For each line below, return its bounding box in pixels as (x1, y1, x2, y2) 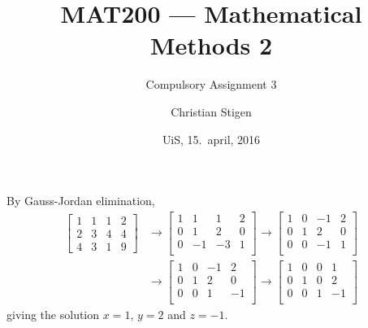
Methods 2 (149, 28, 273, 62)
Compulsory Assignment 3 (145, 76, 277, 93)
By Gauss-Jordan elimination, (6, 192, 155, 209)
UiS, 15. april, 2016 (162, 130, 261, 147)
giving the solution (6, 306, 100, 322)
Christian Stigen (171, 103, 252, 120)
